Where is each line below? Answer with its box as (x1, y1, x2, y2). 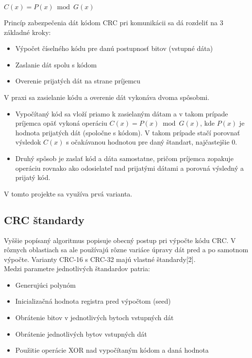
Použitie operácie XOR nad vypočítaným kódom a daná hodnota (15, 345, 209, 355)
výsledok (15, 137, 41, 147)
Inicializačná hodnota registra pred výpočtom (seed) (15, 296, 171, 306)
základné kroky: (4, 27, 51, 37)
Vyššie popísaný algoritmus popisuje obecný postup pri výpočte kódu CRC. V (4, 235, 236, 245)
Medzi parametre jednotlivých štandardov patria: (4, 263, 150, 274)
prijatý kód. (15, 172, 50, 182)
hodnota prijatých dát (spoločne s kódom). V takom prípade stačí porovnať (15, 127, 240, 137)
